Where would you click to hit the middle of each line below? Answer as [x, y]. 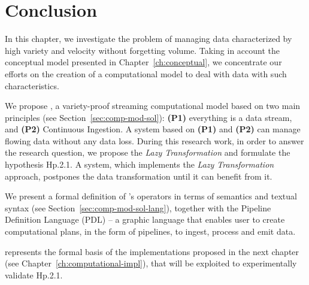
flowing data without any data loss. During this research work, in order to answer [154, 140]
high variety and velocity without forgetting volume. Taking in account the [143, 50]
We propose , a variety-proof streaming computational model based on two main [153, 106]
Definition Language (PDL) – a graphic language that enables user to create [145, 219]
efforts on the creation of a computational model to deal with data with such [146, 73]
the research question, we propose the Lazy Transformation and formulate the [148, 152]
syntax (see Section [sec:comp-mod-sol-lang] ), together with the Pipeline [138, 207]
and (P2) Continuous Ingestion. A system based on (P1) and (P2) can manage [153, 129]
